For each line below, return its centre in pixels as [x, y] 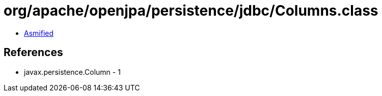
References [33, 53]
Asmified [39, 33]
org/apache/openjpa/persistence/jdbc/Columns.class [191, 11]
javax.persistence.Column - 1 [72, 72]
